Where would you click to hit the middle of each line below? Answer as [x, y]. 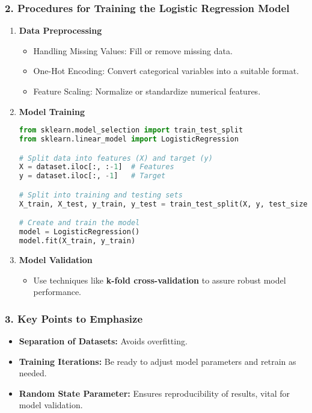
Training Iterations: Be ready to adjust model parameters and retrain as [158, 361]
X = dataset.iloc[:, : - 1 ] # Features [96, 167]
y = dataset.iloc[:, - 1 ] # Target [92, 176]
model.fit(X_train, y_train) [77, 241]
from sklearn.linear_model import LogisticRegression [129, 139]
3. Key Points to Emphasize [74, 318]
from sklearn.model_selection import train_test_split [131, 130]
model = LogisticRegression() [79, 232]
